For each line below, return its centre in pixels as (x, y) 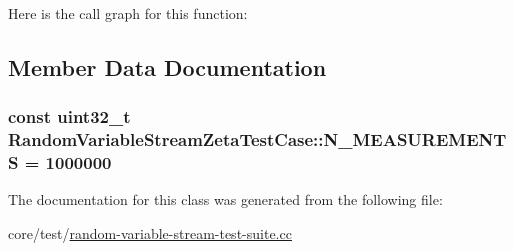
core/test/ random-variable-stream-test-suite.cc (150, 233)
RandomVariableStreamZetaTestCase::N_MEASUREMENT (257, 139)
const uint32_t (69, 116)
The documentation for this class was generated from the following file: (225, 199)
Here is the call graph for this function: (128, 13)
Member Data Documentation (167, 66)
